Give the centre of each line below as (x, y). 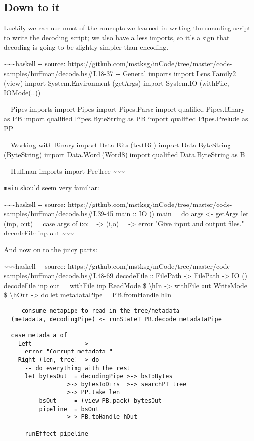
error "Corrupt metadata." (69, 352)
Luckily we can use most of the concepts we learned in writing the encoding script (127, 28)
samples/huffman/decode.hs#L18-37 (59, 73)
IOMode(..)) (22, 92)
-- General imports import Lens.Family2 (176, 73)
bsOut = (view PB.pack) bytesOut (101, 401)
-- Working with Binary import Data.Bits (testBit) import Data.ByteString (117, 145)
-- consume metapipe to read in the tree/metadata (95, 310)
